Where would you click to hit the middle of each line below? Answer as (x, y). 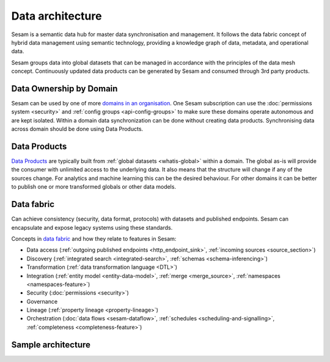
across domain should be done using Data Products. (77, 129)
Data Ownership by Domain (64, 89)
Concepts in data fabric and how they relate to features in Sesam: (94, 238)
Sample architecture (51, 345)
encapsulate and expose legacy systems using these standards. (92, 227)
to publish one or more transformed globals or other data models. (94, 187)
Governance (42, 301)
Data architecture (57, 16)
